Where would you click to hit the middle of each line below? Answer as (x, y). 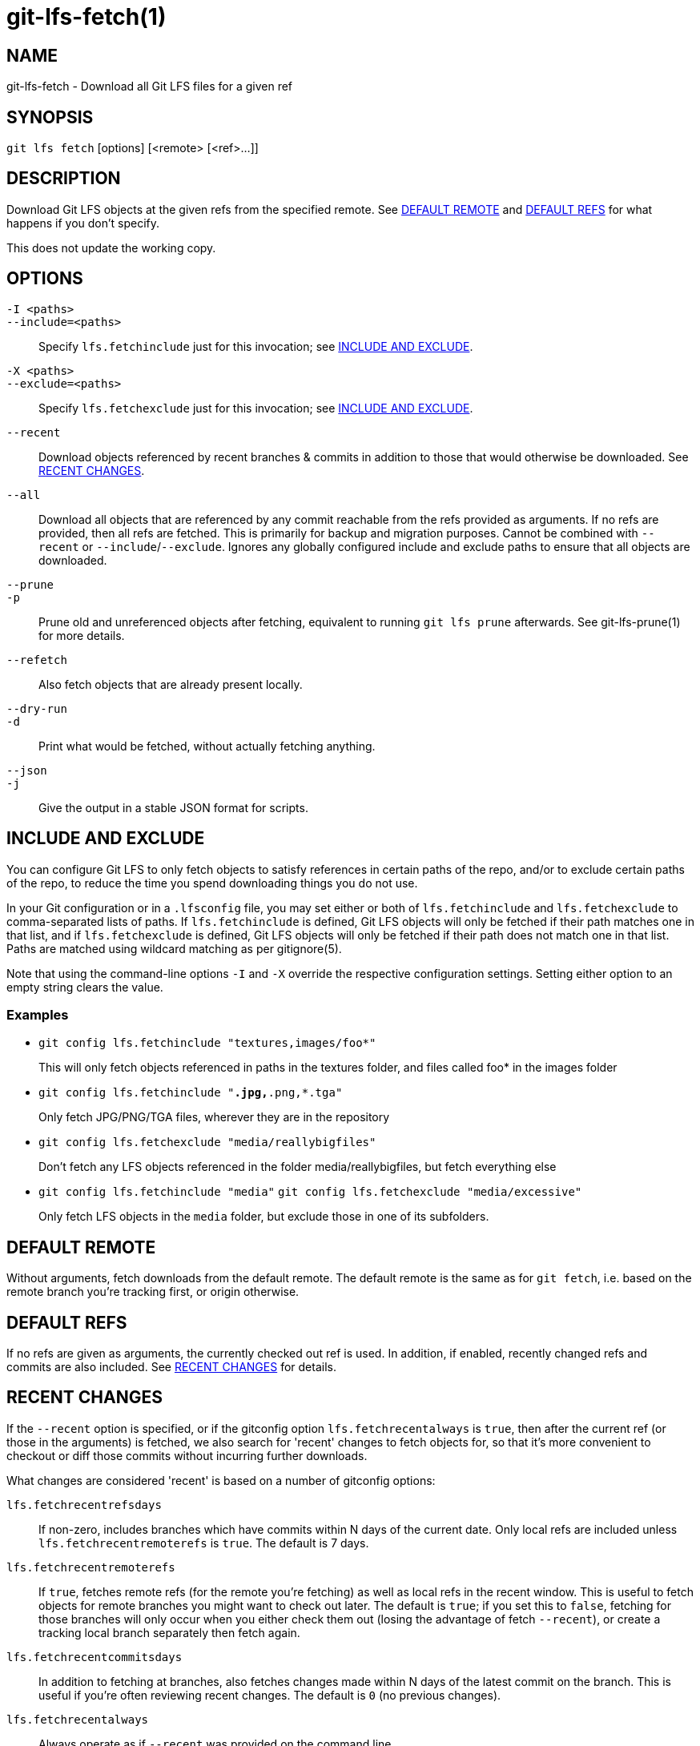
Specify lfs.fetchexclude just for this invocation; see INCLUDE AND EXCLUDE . (256, 408)
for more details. (82, 635)
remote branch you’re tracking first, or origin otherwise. (153, 1292)
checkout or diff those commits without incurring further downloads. (187, 1455)
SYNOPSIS (50, 117)
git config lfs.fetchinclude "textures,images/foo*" (207, 1043)
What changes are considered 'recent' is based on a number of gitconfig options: (221, 1480)
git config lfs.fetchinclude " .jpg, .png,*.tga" (191, 1093)
